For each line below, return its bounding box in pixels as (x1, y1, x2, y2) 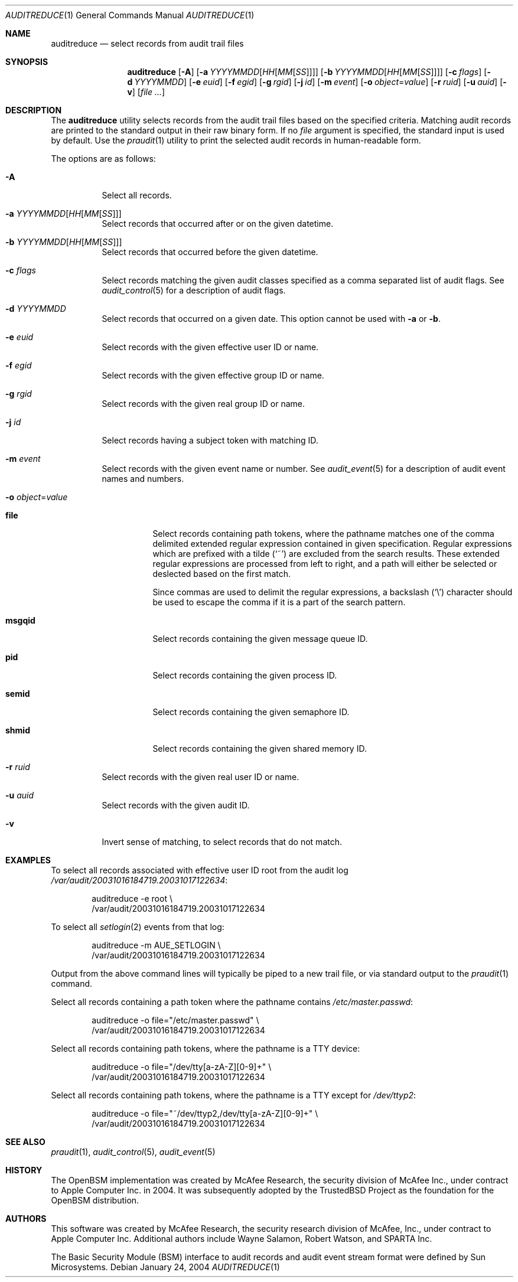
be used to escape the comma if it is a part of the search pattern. (152, 597, 406, 607)
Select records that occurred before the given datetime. (102, 247, 318, 257)
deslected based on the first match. (152, 569, 291, 579)
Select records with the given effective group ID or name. (102, 370, 324, 380)
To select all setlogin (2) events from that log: (51, 922, 224, 932)
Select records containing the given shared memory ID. (152, 743, 367, 753)
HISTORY (5, 1165, 43, 1175)
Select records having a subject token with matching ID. (102, 435, 318, 445)
